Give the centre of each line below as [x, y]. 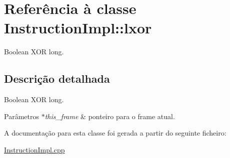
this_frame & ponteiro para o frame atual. [110, 116]
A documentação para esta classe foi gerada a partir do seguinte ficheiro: [115, 133]
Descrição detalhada [57, 79]
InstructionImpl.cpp [34, 149]
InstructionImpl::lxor [78, 28]
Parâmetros [21, 116]
